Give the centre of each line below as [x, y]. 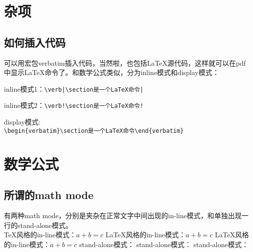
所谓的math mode [49, 195]
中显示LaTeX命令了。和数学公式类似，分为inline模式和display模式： [112, 72]
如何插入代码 [35, 42]
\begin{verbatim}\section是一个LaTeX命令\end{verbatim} [94, 131]
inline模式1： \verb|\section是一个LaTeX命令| [74, 88]
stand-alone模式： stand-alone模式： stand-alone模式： [164, 244]
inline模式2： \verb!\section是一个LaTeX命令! [74, 105]
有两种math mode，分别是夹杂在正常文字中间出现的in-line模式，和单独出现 [123, 215]
